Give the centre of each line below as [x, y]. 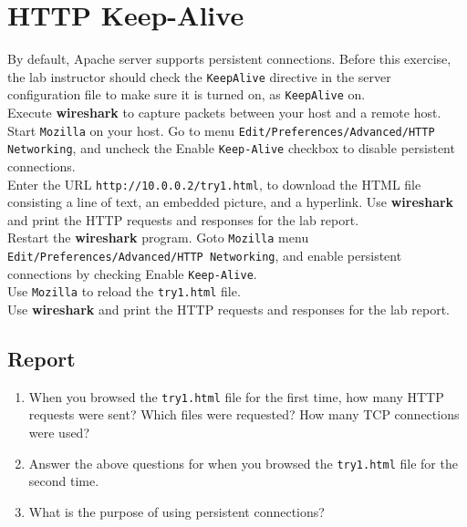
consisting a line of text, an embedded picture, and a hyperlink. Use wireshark [231, 202]
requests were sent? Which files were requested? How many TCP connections [244, 414]
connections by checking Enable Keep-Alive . [132, 273]
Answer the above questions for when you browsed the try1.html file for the [243, 463]
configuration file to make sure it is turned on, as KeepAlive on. [187, 94]
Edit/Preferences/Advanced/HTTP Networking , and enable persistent [205, 256]
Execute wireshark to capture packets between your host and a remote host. [224, 113]
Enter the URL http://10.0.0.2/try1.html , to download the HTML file [214, 184]
